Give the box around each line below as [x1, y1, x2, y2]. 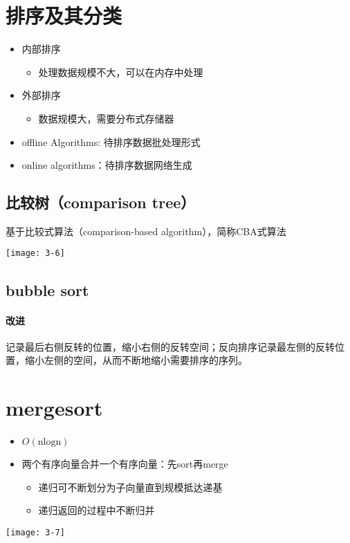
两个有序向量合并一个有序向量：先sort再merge [21, 457, 228, 471]
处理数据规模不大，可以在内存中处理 [38, 64, 203, 79]
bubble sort [6, 279, 89, 300]
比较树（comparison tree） [6, 192, 196, 213]
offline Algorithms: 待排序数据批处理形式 [21, 134, 201, 149]
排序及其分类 [6, 1, 122, 30]
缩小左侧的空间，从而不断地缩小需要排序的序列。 [24, 353, 248, 367]
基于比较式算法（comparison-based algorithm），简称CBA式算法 [6, 223, 286, 238]
